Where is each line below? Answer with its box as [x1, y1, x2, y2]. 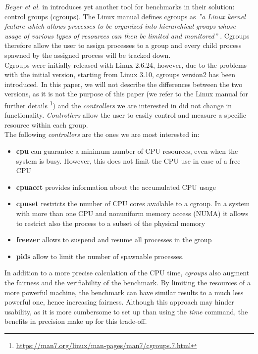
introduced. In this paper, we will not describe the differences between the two [4, 79, 243, 89]
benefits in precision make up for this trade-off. [4, 316, 147, 326]
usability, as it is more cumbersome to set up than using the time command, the [4, 306, 248, 316]
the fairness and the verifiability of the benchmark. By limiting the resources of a [4, 277, 251, 287]
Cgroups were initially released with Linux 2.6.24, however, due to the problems [4, 59, 247, 70]
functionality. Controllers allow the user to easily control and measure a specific [4, 110, 247, 120]
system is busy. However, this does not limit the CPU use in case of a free [16, 155, 241, 166]
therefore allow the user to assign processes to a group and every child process [4, 40, 242, 50]
